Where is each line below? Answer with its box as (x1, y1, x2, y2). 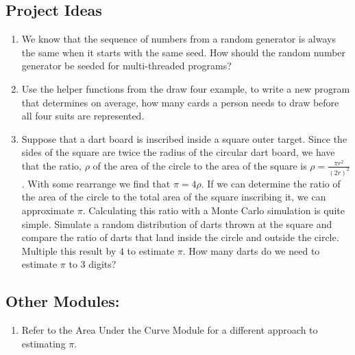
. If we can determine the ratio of (201, 176, 341, 190)
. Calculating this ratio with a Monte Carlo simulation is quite (82, 203, 345, 218)
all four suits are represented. (21, 108, 145, 123)
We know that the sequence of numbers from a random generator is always (21, 32, 336, 46)
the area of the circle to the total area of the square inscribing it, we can (21, 190, 326, 204)
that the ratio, (21, 158, 82, 172)
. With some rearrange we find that (21, 176, 171, 190)
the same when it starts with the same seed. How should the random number (21, 45, 346, 59)
